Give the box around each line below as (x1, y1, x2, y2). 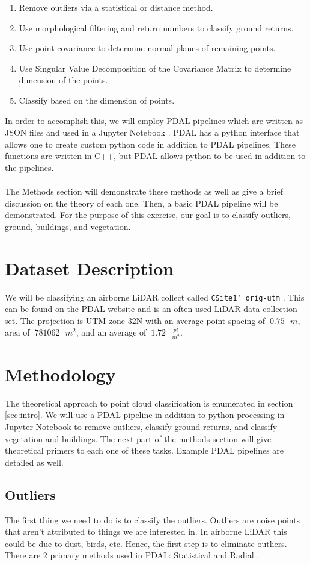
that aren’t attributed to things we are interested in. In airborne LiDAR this (5, 525, 287, 538)
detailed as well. (5, 455, 64, 468)
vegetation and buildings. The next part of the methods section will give (5, 432, 272, 445)
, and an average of (76, 326, 147, 339)
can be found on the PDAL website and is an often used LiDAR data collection (5, 302, 297, 315)
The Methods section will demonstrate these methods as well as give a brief (5, 185, 283, 198)
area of (5, 326, 30, 339)
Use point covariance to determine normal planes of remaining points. (19, 42, 276, 54)
